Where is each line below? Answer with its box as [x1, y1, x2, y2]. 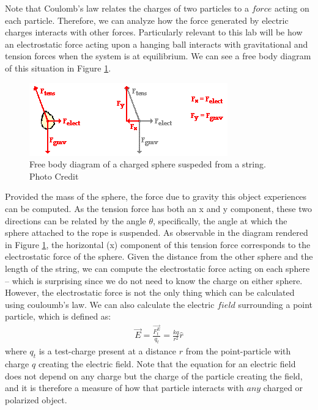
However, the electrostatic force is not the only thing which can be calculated [5, 286, 295, 299]
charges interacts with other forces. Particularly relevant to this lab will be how [5, 26, 303, 38]
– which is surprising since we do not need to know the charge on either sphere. [5, 274, 303, 287]
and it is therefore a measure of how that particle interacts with [5, 381, 244, 394]
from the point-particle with [185, 345, 291, 357]
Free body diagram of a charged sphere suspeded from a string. [29, 158, 266, 170]
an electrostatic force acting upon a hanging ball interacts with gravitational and [5, 37, 308, 50]
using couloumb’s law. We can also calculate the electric [5, 298, 215, 310]
